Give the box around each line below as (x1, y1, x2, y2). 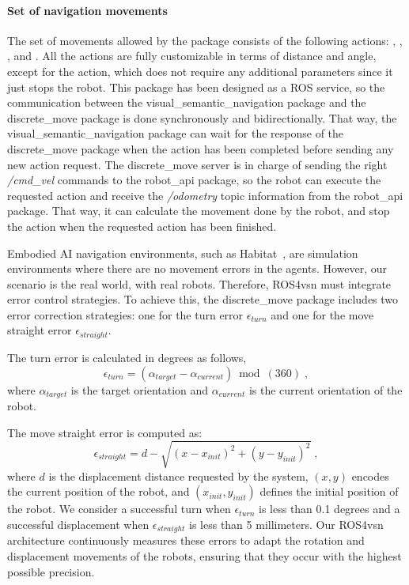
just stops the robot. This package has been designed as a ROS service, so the (7, 78, 385, 95)
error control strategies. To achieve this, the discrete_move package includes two (7, 291, 399, 308)
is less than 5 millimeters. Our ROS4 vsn (189, 515, 384, 532)
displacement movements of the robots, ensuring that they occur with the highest (7, 547, 402, 564)
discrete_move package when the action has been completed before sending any (7, 140, 394, 157)
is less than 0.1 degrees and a (259, 500, 400, 517)
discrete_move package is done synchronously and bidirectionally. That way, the (7, 109, 397, 126)
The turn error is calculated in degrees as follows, (7, 349, 247, 365)
